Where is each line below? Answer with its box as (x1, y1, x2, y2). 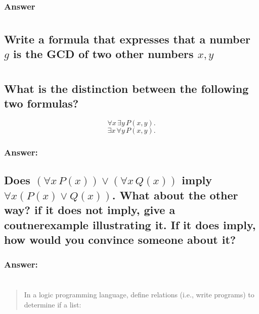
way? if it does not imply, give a (4, 202, 176, 218)
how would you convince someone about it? (4, 232, 236, 247)
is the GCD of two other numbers (13, 46, 194, 62)
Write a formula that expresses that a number (4, 31, 251, 47)
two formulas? (4, 95, 79, 111)
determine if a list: (24, 299, 81, 310)
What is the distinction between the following (4, 81, 249, 96)
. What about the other (112, 187, 238, 202)
